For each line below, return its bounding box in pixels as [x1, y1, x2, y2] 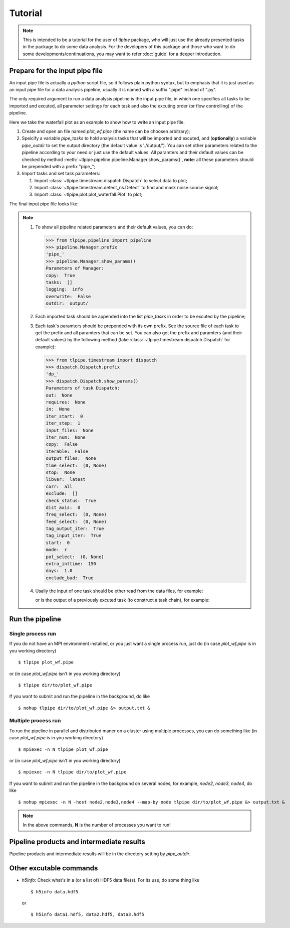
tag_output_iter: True [46, 526, 105, 532]
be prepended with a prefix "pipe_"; [22, 163, 96, 169]
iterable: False [46, 448, 89, 454]
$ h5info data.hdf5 [31, 889, 79, 894]
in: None [46, 407, 70, 412]
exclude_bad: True [46, 575, 94, 581]
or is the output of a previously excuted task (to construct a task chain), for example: [35, 597, 210, 603]
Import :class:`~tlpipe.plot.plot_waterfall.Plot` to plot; [34, 191, 143, 198]
